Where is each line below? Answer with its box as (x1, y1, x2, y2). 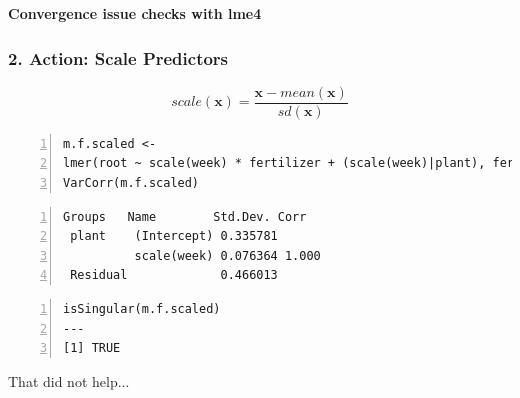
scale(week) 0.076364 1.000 (134, 248, 321, 263)
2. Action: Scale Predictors (8, 45, 229, 70)
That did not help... (8, 370, 130, 391)
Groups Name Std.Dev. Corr (63, 209, 307, 224)
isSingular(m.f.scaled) (63, 302, 221, 317)
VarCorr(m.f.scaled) (63, 176, 200, 191)
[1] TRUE (63, 341, 121, 356)
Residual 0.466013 (70, 268, 278, 283)
